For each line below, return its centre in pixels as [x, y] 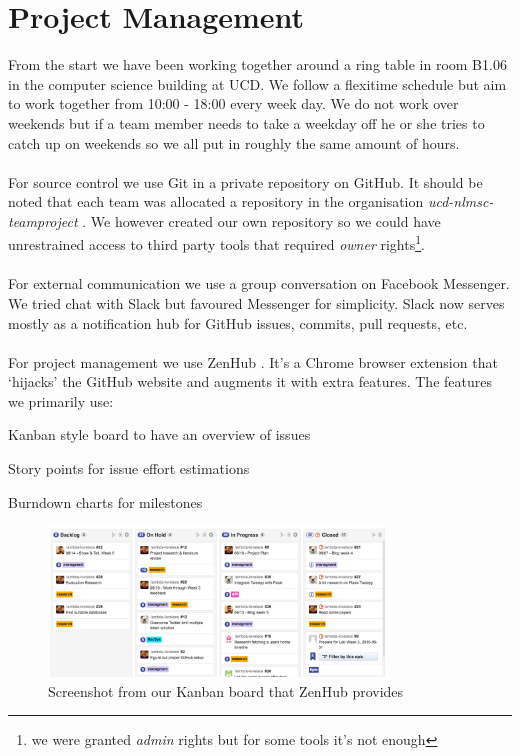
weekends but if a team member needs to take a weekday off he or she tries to [246, 122]
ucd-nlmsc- [460, 201]
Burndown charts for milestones [105, 501]
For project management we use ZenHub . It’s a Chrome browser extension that [253, 361]
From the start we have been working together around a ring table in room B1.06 [257, 64]
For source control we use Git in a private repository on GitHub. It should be [245, 181]
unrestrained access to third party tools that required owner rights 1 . [216, 243]
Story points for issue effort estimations [129, 468]
